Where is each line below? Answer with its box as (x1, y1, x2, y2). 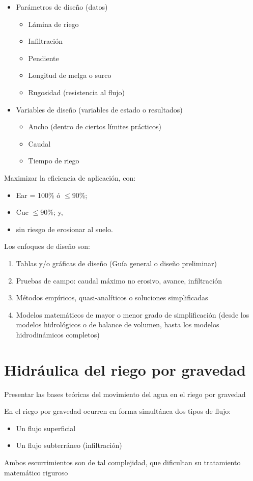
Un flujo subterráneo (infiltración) (16, 440, 122, 450)
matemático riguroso (4, 467, 68, 477)
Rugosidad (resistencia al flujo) (28, 87, 125, 97)
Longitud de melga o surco (28, 70, 111, 80)
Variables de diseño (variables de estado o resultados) (16, 104, 183, 115)
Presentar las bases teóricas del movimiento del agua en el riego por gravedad (4, 388, 246, 399)
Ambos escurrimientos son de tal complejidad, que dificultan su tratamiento (4, 457, 241, 467)
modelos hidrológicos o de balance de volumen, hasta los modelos (16, 319, 219, 330)
